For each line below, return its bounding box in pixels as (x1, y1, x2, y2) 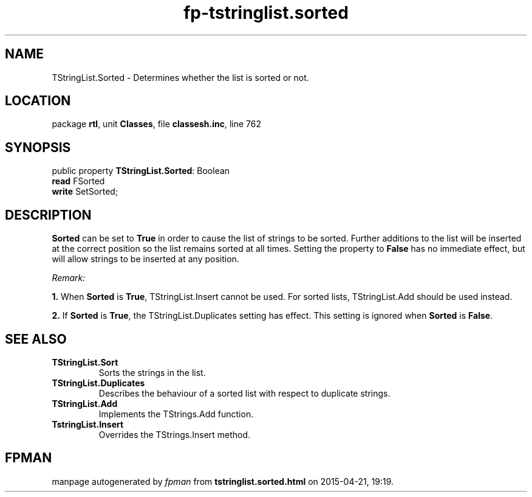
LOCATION (5, 93, 71, 109)
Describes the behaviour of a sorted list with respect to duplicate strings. (98, 388, 390, 398)
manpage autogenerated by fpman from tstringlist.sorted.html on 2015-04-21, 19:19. (52, 476, 394, 487)
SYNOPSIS (5, 139, 71, 155)
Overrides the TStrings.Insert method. (98, 429, 251, 440)
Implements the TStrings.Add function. (98, 408, 254, 419)
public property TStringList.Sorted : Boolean (52, 165, 230, 176)
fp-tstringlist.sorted (183, 2, 349, 23)
